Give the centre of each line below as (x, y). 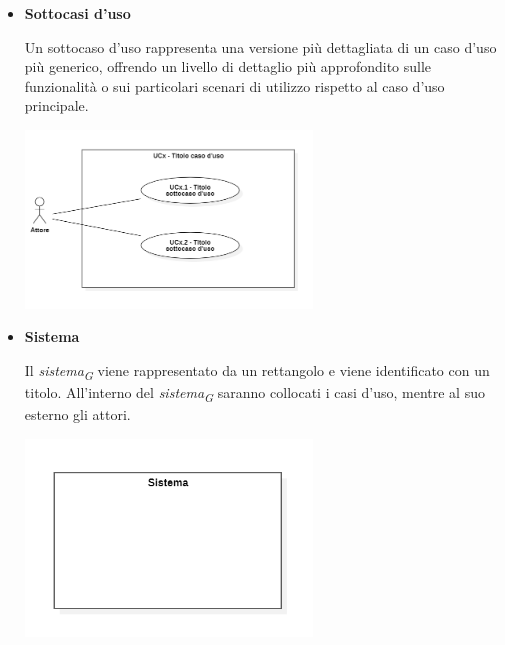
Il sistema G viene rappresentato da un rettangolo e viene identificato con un (257, 371)
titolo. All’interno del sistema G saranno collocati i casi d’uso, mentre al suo (254, 393)
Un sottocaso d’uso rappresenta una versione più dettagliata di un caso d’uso (260, 46)
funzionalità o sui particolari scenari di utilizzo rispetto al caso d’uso (234, 85)
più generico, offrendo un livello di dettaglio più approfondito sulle (228, 66)
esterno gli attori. (77, 414)
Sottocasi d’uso (77, 13)
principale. (56, 105)
